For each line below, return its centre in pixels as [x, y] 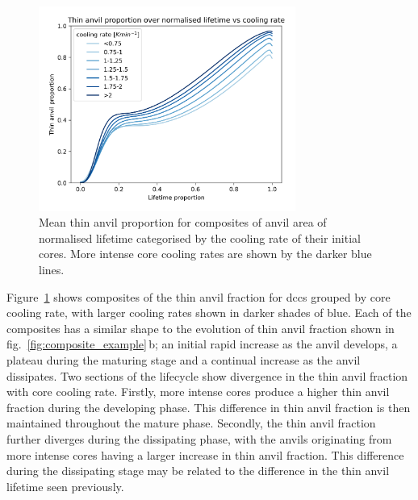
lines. [52, 270]
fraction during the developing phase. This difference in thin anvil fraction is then [209, 407]
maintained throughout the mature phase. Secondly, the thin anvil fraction [191, 423]
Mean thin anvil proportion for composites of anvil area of [183, 222]
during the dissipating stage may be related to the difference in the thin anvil [198, 471]
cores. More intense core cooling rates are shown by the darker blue [205, 254]
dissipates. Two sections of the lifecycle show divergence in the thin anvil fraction [207, 375]
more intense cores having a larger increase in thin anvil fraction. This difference [205, 454]
